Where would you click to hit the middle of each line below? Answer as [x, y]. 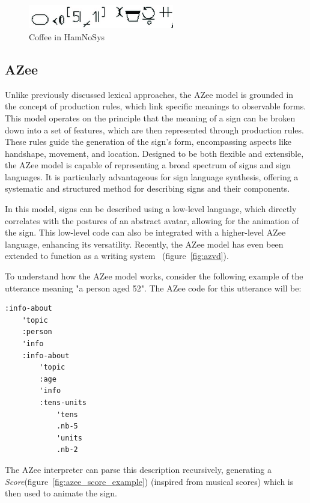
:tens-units [63, 402]
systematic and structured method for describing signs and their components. [147, 188]
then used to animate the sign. [61, 493]
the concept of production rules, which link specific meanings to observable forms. [156, 106]
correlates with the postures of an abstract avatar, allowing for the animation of [152, 220]
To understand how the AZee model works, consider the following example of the [154, 276]
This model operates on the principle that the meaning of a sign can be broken [150, 117]
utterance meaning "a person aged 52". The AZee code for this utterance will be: [153, 288]
